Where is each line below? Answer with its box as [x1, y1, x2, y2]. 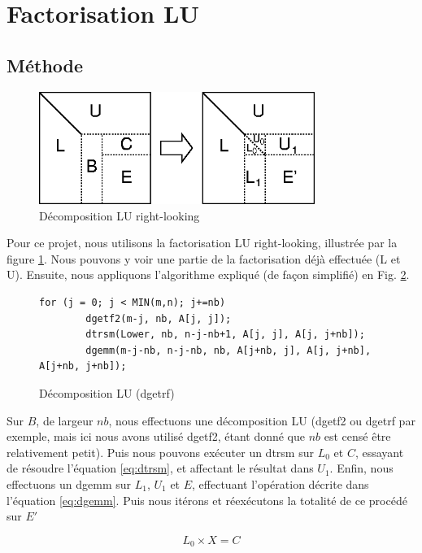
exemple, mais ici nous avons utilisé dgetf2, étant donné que [7, 428, 306, 445]
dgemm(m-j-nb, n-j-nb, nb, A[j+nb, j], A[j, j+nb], [85, 344, 372, 356]
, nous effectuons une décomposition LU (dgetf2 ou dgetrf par [108, 411, 415, 429]
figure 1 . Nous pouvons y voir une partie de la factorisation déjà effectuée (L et [7, 250, 401, 267]
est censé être [324, 428, 391, 445]
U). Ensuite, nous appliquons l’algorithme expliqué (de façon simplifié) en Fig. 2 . [7, 266, 410, 283]
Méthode [7, 52, 84, 77]
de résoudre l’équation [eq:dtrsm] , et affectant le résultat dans [7, 459, 314, 477]
